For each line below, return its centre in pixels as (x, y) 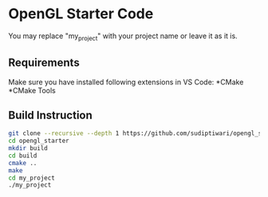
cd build (23, 156)
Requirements (44, 63)
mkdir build (28, 149)
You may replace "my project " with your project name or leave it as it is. (123, 37)
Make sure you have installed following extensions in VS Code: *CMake (126, 82)
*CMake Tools (32, 90)
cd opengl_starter (39, 141)
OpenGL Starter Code (81, 14)
